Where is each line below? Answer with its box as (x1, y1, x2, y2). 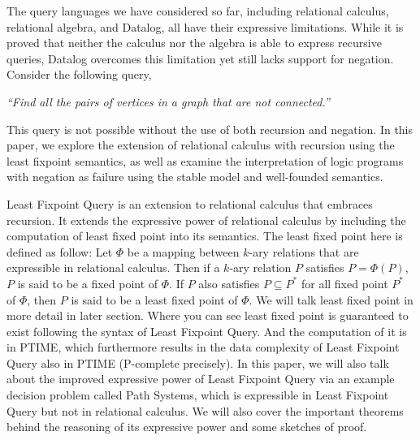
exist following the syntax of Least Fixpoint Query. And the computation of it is (6, 322, 407, 339)
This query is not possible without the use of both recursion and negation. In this (6, 120, 414, 137)
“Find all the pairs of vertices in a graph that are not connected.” (6, 93, 330, 110)
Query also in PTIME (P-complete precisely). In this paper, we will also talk (6, 354, 389, 371)
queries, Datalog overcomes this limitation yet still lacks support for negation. (6, 50, 394, 67)
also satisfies (198, 274, 260, 291)
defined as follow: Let (6, 243, 113, 260)
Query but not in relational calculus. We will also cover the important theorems (6, 402, 404, 419)
